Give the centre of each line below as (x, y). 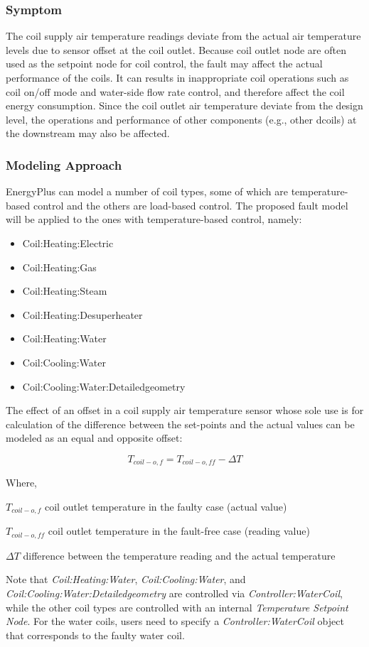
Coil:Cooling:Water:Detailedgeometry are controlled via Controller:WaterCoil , (174, 593)
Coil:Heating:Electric (68, 243)
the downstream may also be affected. (88, 133)
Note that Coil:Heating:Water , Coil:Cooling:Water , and (126, 579)
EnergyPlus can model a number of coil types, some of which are (147, 191)
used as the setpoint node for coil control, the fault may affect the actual (164, 64)
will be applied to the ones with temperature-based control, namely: (154, 219)
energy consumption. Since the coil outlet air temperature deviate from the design (184, 105)
